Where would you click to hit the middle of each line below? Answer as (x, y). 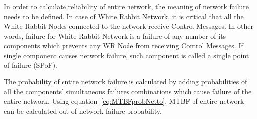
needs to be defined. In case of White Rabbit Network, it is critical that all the (124, 16)
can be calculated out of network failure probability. (83, 110)
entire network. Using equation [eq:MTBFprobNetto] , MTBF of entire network (124, 101)
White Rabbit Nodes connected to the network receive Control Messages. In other (128, 26)
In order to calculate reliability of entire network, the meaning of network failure (127, 6)
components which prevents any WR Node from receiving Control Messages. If (124, 45)
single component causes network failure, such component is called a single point (127, 55)
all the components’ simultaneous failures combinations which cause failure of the (128, 91)
